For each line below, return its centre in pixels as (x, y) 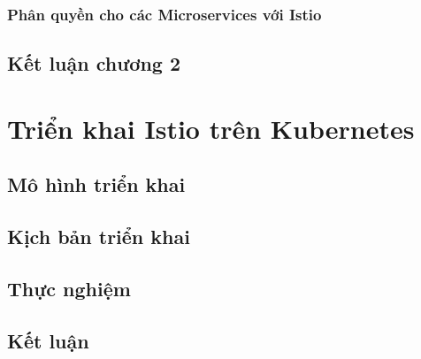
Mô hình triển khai (96, 184)
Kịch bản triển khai (99, 237)
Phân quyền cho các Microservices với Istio (165, 14)
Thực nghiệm (69, 288)
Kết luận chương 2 (94, 63)
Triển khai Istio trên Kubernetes (211, 128)
